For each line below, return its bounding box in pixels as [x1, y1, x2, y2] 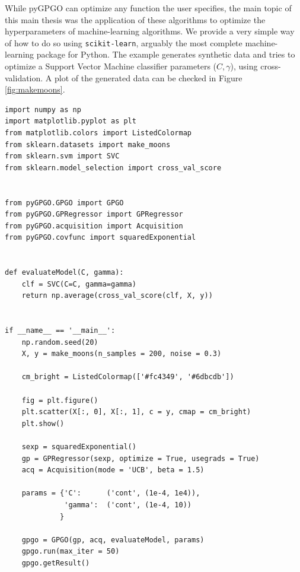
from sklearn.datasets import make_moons [5, 140, 171, 149]
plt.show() [21, 419, 65, 428]
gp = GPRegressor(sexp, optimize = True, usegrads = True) [21, 454, 260, 463]
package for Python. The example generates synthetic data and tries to [36, 48, 295, 61]
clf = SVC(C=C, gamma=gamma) [21, 279, 136, 288]
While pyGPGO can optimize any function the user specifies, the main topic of [5, 2, 292, 14]
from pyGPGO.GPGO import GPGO [5, 198, 124, 207]
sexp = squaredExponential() [21, 443, 136, 452]
